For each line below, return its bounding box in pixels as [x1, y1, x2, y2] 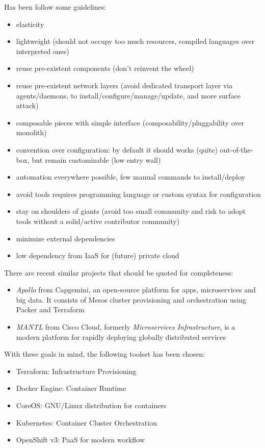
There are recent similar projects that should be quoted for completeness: [4, 267, 233, 278]
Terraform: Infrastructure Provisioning [16, 365, 137, 376]
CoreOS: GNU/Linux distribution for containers [16, 400, 167, 411]
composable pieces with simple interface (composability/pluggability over [16, 117, 245, 128]
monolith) [16, 127, 47, 138]
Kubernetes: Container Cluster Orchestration [16, 417, 157, 428]
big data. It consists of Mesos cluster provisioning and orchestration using [16, 294, 246, 305]
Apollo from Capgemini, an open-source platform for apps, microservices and [16, 284, 256, 295]
